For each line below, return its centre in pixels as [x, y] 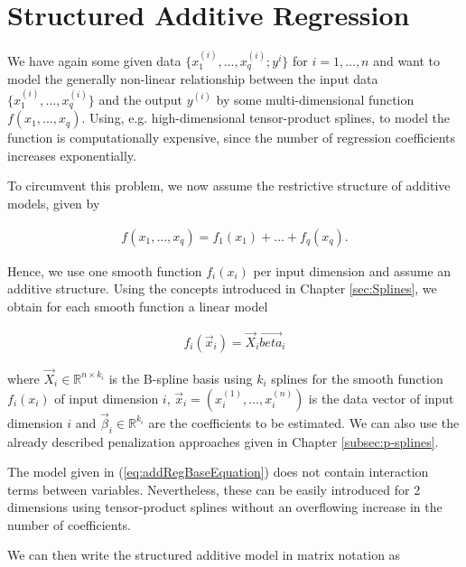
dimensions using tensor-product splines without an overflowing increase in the [225, 507]
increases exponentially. [72, 155]
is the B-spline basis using [181, 378]
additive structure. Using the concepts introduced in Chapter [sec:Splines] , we [222, 288]
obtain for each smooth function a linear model [138, 306]
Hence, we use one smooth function [105, 270]
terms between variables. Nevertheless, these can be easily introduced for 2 [214, 489]
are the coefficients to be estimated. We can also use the [304, 422]
